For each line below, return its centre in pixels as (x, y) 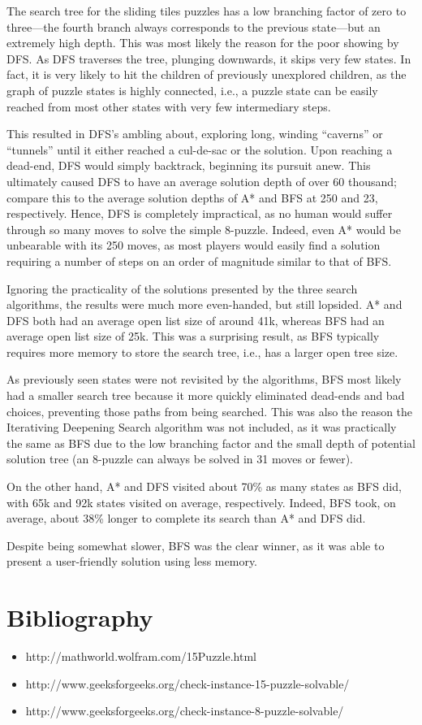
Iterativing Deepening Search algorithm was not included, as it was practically (202, 427)
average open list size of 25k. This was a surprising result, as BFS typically (193, 336)
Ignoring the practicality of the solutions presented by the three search (182, 288)
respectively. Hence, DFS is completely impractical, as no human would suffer (200, 213)
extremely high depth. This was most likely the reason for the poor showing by (203, 43)
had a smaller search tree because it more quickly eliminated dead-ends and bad (206, 395)
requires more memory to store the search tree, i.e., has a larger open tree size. (202, 352)
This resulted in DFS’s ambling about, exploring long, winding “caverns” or (195, 134)
